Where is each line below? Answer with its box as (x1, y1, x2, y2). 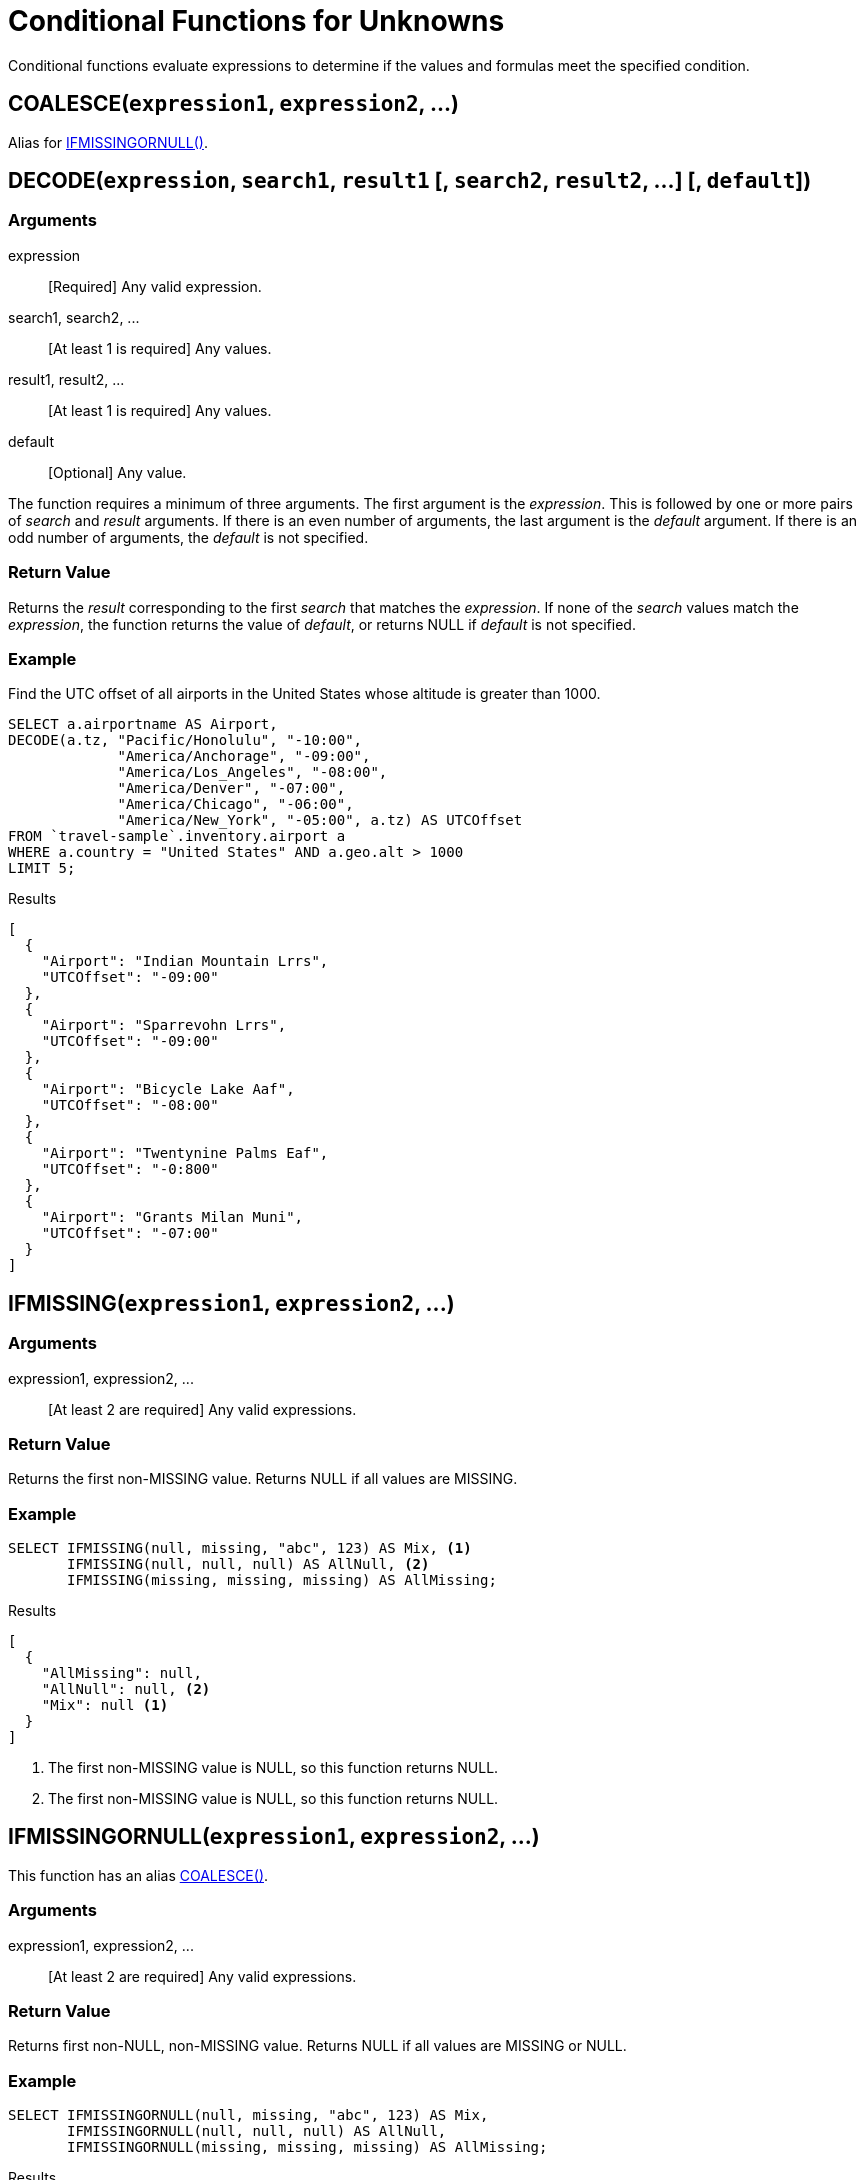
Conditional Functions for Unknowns (8, 4, 505, 38)
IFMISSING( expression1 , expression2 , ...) (8, 1290, 455, 1316)
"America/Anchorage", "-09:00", (117, 748, 371, 765)
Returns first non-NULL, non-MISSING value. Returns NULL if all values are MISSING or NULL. (8, 2037, 627, 2055)
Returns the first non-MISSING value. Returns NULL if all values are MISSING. (8, 1470, 518, 1488)
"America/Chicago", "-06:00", (117, 796, 354, 813)
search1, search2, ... (8, 308, 140, 326)
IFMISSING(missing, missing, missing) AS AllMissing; (67, 1572, 497, 1589)
